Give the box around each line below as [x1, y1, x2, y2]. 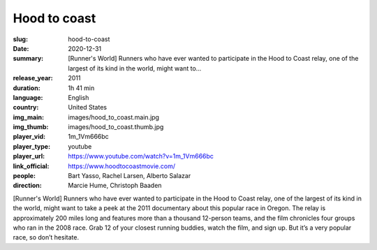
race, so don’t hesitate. [13, 233, 80, 242]
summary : [13, 54, 44, 63]
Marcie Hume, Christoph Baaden [68, 182, 162, 190]
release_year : [13, 74, 54, 82]
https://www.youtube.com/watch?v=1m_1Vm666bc [68, 152, 214, 161]
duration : [13, 84, 41, 92]
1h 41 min [68, 84, 95, 92]
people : [13, 172, 36, 180]
